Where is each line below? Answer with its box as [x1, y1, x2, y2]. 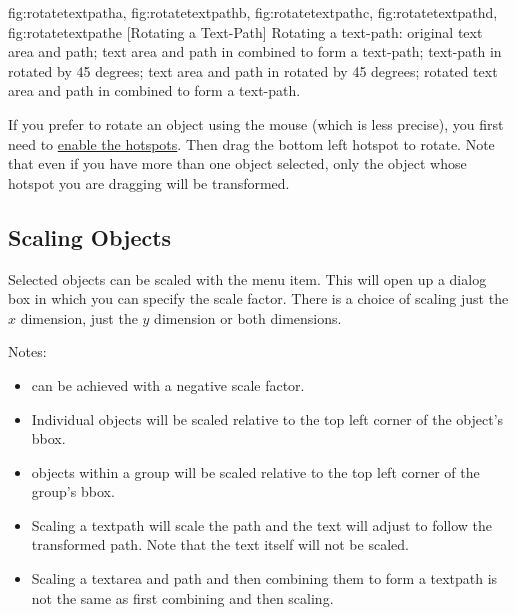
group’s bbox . [31, 481, 115, 502]
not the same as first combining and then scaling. [31, 587, 334, 608]
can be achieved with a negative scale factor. [31, 374, 305, 395]
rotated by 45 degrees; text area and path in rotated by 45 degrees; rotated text [8, 60, 498, 81]
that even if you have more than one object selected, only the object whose [8, 153, 467, 174]
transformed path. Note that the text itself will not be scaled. [31, 534, 409, 555]
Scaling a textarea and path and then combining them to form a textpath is [31, 568, 498, 589]
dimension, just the [20, 307, 138, 328]
